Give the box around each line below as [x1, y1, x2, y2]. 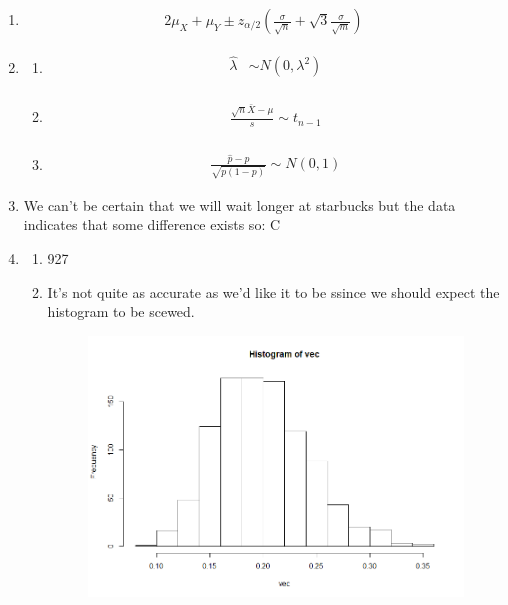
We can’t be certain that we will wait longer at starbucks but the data [23, 194, 456, 215]
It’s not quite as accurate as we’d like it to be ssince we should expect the [47, 281, 500, 302]
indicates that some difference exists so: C [23, 214, 281, 235]
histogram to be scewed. [47, 301, 195, 322]
